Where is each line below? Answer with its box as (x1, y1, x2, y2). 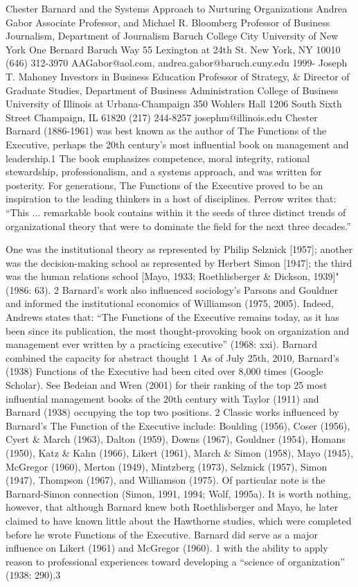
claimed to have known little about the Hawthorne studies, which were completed (6, 513, 352, 527)
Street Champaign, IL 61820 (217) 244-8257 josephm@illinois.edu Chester (6, 109, 318, 124)
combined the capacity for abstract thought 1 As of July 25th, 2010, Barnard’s (6, 350, 339, 365)
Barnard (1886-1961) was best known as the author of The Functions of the (6, 123, 327, 138)
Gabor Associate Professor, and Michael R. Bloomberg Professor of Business (6, 15, 330, 29)
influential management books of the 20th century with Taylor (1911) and (6, 391, 319, 405)
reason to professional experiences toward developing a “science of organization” (6, 554, 345, 568)
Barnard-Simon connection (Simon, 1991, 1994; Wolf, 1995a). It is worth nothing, (6, 486, 351, 500)
